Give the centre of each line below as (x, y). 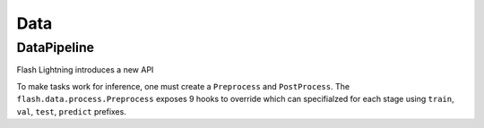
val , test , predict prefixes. (72, 111)
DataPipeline (55, 47)
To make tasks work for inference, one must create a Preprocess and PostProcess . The (183, 86)
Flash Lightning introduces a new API (85, 70)
